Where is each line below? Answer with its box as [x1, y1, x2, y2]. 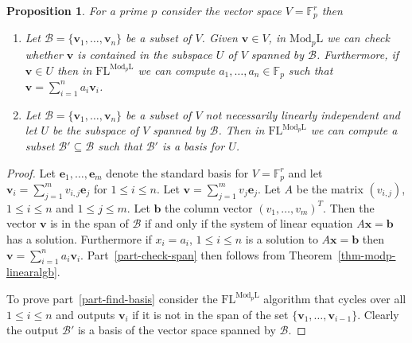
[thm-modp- [337, 246, 396, 263]
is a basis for [161, 137, 225, 154]
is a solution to [245, 230, 318, 247]
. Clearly [357, 306, 399, 322]
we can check [327, 29, 390, 46]
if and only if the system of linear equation [144, 215, 353, 232]
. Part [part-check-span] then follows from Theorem [80, 246, 332, 263]
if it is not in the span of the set [132, 306, 289, 322]
